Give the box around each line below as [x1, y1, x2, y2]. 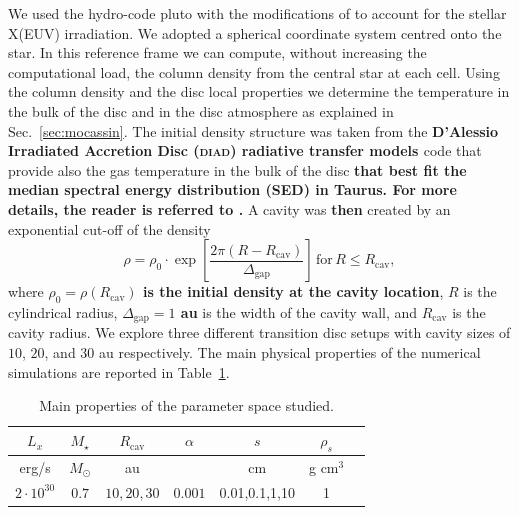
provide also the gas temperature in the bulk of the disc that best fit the [8, 159, 467, 180]
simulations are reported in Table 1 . [8, 361, 230, 382]
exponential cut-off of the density [8, 218, 211, 239]
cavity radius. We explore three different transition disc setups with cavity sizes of [8, 322, 511, 343]
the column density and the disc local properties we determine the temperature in [8, 81, 510, 102]
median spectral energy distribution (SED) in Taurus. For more [8, 179, 457, 200]
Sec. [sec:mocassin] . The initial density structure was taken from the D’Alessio [8, 120, 499, 141]
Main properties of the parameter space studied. [39, 395, 334, 416]
